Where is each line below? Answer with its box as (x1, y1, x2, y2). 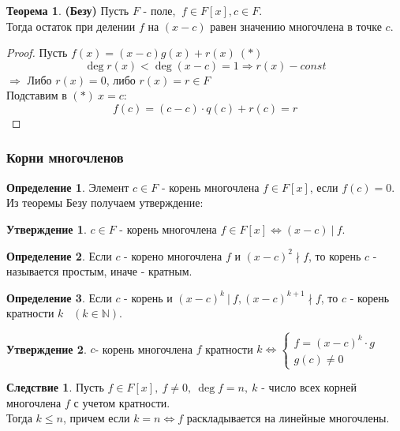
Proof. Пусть (6, 44, 68, 61)
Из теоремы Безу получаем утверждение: (6, 194, 204, 211)
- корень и (124, 289, 173, 305)
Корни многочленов (6, 148, 124, 167)
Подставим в (6, 87, 67, 103)
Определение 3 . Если (6, 289, 112, 305)
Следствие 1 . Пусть (6, 379, 104, 395)
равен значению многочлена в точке (210, 17, 382, 34)
